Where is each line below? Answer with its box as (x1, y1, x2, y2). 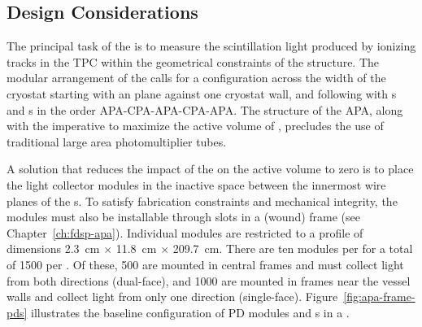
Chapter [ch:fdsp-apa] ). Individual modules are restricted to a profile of (7, 224, 363, 241)
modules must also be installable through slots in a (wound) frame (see (7, 208, 360, 225)
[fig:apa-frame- (343, 288, 415, 305)
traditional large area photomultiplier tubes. (7, 133, 227, 150)
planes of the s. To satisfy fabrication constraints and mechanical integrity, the (7, 192, 398, 209)
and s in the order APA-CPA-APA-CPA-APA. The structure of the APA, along (7, 101, 403, 118)
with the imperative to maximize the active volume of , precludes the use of (7, 117, 384, 134)
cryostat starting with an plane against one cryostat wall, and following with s (7, 85, 397, 102)
